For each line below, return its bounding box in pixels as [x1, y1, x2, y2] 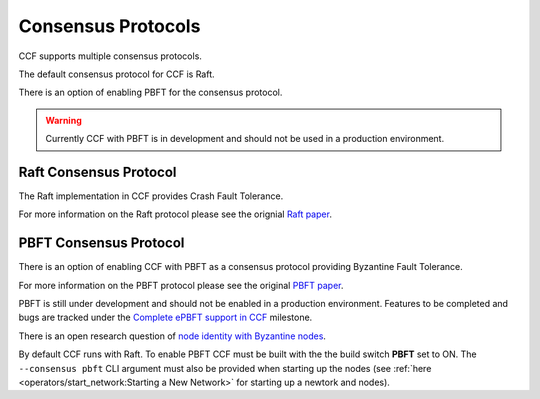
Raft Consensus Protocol [18, 163, 177, 180]
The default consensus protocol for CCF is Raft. [18, 68, 215, 80]
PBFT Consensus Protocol [18, 235, 185, 252]
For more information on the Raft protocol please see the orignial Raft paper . [18, 208, 332, 220]
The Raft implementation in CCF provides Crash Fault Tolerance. [18, 190, 284, 202]
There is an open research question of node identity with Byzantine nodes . [18, 330, 327, 342]
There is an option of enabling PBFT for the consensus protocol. [18, 86, 283, 99]
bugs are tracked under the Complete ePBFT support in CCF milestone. [18, 311, 313, 324]
